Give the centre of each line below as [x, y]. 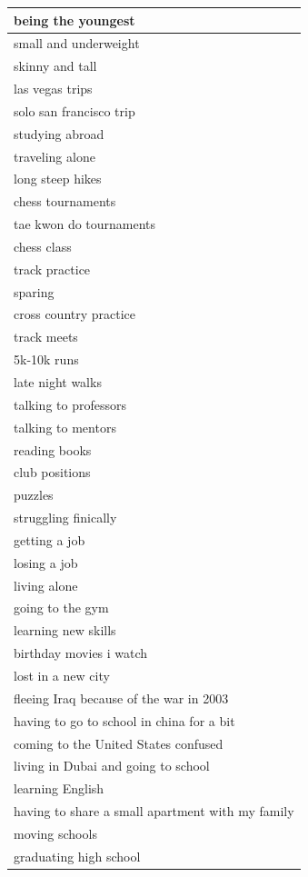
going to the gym [61, 608]
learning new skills [65, 630]
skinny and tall [55, 66]
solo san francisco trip [75, 110]
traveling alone [55, 156]
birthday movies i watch [81, 653]
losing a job [46, 562]
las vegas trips [53, 89]
